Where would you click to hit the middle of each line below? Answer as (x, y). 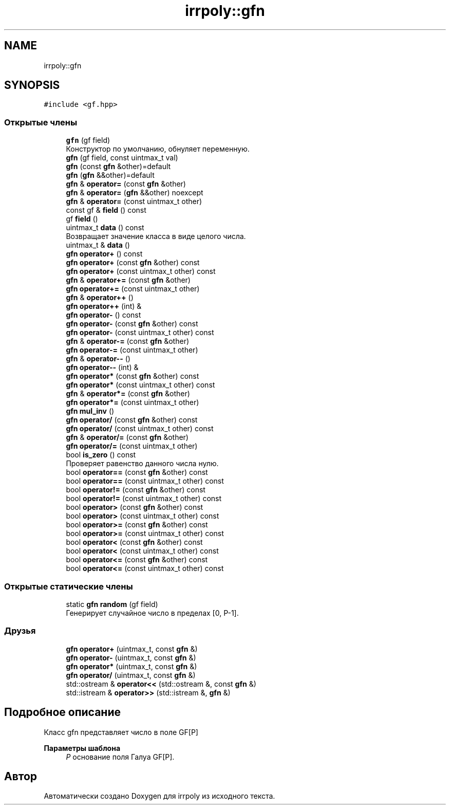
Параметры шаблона (82, 748)
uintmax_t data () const (105, 228)
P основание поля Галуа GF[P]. (120, 757)
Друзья (20, 631)
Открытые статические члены (69, 586)
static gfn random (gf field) (112, 604)
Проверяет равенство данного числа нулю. (142, 464)
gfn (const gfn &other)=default (118, 167)
